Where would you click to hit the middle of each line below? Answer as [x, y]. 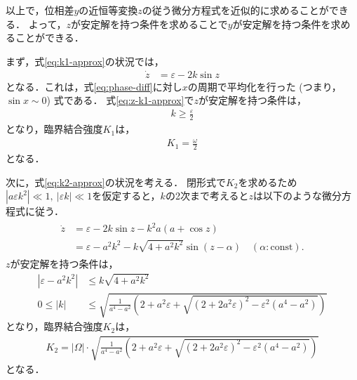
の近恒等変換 [108, 10]
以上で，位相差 [40, 10]
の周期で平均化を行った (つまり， [264, 86]
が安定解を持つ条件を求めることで [149, 24]
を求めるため [268, 182]
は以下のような [288, 196]
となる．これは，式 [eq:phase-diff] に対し [94, 86]
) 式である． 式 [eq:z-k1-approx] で [120, 100]
